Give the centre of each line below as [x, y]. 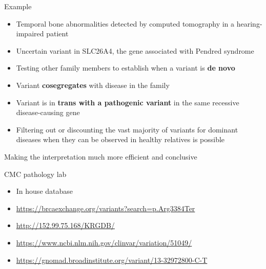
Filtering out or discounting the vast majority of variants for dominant [127, 129]
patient [57, 33]
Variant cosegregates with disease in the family [93, 85]
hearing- [249, 23]
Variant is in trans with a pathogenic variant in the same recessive [128, 102]
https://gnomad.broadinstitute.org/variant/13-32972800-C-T [112, 260]
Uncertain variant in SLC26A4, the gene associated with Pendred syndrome [135, 50]
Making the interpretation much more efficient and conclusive [101, 156]
